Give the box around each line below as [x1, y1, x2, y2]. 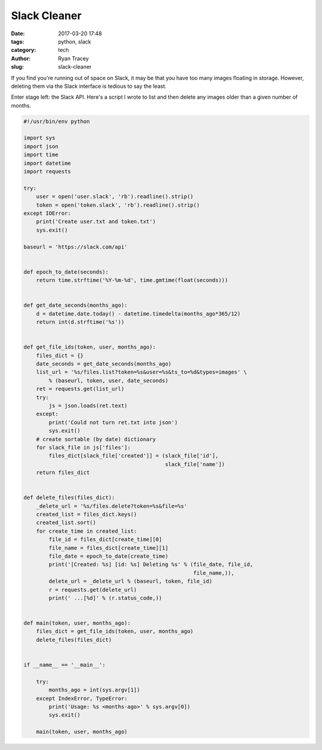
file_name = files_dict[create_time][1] [48, 544, 169, 551]
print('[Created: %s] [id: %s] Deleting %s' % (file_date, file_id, [48, 561, 253, 568]
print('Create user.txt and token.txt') [36, 218, 156, 225]
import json [23, 143, 59, 149]
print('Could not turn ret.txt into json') [48, 419, 178, 425]
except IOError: [23, 210, 72, 216]
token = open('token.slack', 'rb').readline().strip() [36, 201, 200, 209]
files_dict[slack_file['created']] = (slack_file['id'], [48, 452, 219, 460]
